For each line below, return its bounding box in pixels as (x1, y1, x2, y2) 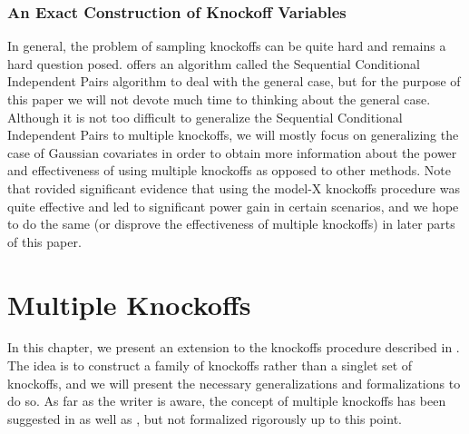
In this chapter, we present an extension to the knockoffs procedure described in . (7, 338, 460, 357)
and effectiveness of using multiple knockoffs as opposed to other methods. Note (7, 161, 451, 180)
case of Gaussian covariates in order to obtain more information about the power (7, 143, 457, 162)
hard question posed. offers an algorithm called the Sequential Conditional (7, 54, 420, 73)
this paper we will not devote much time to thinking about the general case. (7, 90, 431, 108)
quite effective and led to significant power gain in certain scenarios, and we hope (7, 196, 459, 215)
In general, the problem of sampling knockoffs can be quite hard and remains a (7, 36, 446, 55)
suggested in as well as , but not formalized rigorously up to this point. (7, 409, 402, 428)
